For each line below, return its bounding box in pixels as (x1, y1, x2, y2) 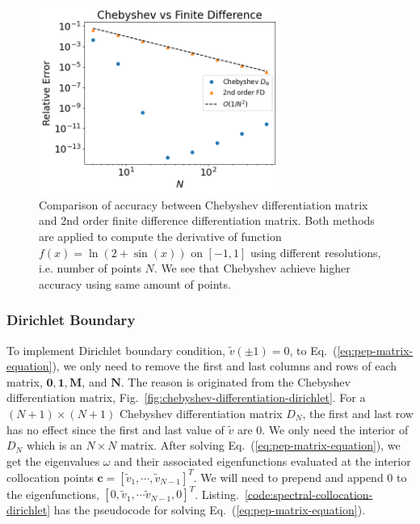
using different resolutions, (250, 243, 381, 260)
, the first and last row (302, 404, 414, 421)
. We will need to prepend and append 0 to (193, 468, 407, 485)
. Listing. (195, 485, 239, 502)
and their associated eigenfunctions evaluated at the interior (114, 452, 411, 469)
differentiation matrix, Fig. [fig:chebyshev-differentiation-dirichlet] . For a (6, 389, 366, 406)
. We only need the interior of (262, 420, 409, 437)
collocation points (6, 468, 94, 485)
